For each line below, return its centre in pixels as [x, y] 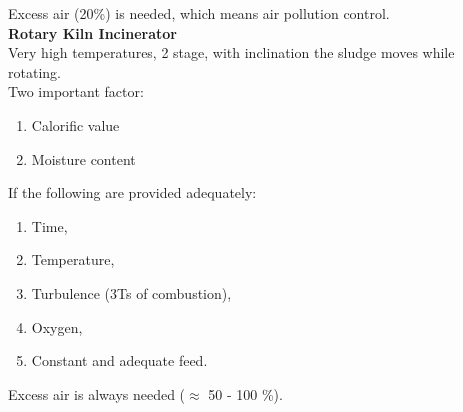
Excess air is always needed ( [97, 393]
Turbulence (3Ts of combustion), [131, 292]
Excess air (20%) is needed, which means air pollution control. [199, 13]
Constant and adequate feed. [119, 360]
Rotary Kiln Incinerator [92, 32]
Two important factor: [76, 91]
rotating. [34, 71]
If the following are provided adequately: [132, 192]
